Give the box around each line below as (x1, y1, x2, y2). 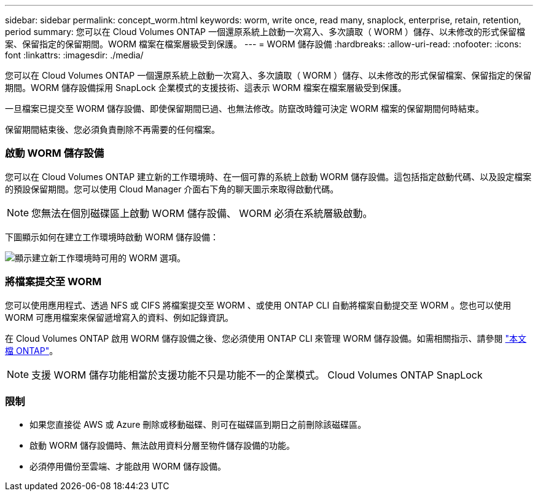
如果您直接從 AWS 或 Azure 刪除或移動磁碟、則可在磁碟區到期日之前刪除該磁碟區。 (29, 419, 367, 430)
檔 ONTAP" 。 (5, 345, 58, 356)
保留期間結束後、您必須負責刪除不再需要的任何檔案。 (5, 124, 220, 135)
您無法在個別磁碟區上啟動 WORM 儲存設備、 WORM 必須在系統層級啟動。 (31, 207, 373, 219)
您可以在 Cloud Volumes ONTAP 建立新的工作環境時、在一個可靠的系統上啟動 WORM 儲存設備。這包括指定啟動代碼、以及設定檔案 (5, 171, 532, 182)
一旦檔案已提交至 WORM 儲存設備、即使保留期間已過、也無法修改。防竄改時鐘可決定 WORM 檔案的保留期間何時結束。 (5, 103, 485, 114)
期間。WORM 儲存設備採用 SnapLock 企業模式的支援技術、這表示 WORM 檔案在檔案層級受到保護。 (5, 82, 407, 93)
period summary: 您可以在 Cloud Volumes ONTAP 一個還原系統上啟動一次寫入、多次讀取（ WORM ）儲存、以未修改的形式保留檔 (5, 26, 525, 37)
